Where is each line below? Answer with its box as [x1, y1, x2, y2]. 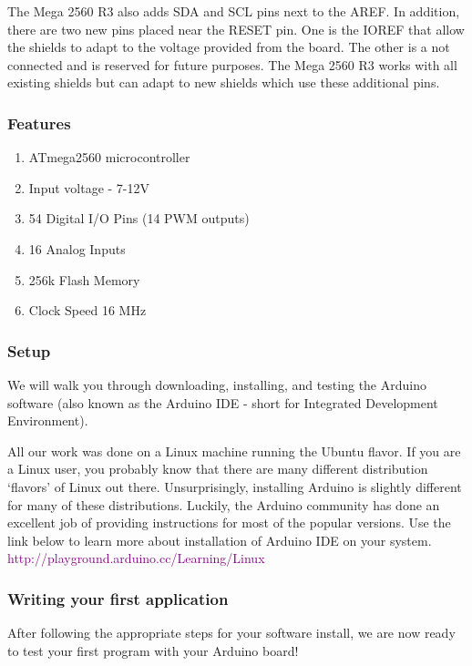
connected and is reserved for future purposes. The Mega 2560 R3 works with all [7, 55, 457, 74]
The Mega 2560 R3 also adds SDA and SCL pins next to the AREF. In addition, [7, 2, 460, 20]
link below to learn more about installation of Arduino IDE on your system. [7, 530, 432, 549]
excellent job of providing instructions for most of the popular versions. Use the [7, 513, 451, 532]
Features [7, 111, 71, 134]
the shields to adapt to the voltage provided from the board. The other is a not [7, 37, 450, 56]
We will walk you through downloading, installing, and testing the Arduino [7, 374, 426, 394]
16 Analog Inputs [28, 239, 126, 258]
